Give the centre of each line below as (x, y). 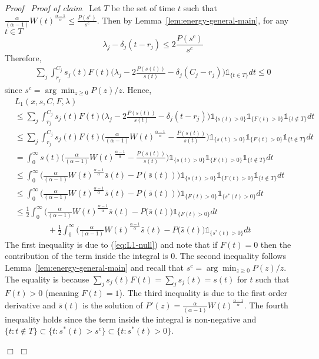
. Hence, (137, 89)
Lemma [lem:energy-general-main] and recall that (94, 267)
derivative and (30, 305)
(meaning (62, 293)
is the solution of (113, 305)
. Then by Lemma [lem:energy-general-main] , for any (193, 20)
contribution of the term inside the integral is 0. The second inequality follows (145, 256)
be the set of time (143, 8)
